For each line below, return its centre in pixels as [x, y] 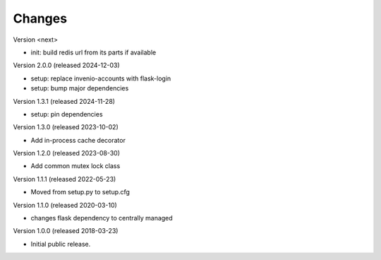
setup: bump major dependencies [80, 88]
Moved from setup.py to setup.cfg [80, 192]
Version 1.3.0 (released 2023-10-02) [66, 127]
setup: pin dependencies [67, 114]
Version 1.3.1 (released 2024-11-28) [64, 101]
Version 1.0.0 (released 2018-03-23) [66, 231]
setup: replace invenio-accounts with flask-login [101, 78]
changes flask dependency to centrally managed [102, 218]
